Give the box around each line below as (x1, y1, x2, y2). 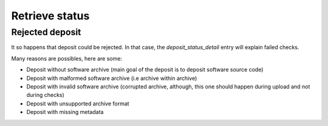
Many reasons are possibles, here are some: (11, 55, 123, 62)
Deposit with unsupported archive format (26, 100, 130, 107)
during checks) (26, 91, 65, 99)
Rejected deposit (11, 27, 81, 38)
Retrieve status (11, 9, 90, 22)
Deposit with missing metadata (26, 108, 104, 116)
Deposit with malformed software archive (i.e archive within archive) (26, 75, 197, 82)
